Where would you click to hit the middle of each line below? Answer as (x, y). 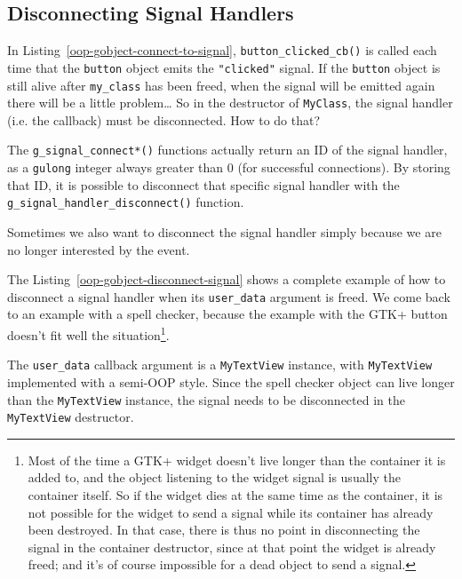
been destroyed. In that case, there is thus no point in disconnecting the (224, 530)
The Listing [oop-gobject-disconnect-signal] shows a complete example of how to (227, 279)
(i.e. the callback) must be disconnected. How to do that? (164, 119)
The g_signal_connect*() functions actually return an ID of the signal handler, (227, 150)
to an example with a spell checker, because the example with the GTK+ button (227, 314)
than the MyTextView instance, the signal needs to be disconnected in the (206, 399)
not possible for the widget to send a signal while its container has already (231, 512)
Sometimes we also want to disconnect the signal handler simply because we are (224, 231)
